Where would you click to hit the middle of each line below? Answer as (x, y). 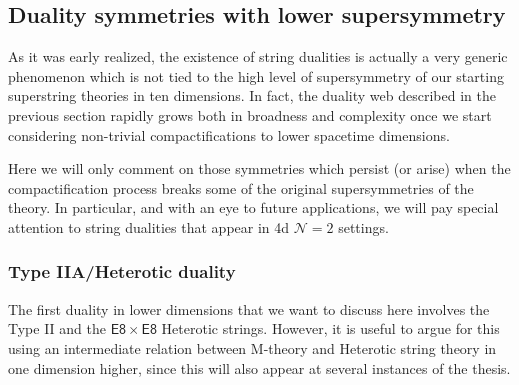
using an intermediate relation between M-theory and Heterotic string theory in (252, 347)
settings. (363, 226)
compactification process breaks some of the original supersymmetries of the (241, 187)
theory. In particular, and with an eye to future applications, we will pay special (253, 207)
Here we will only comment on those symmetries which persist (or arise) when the (259, 168)
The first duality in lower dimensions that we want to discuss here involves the (249, 308)
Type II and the (57, 328)
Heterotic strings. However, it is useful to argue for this (330, 328)
